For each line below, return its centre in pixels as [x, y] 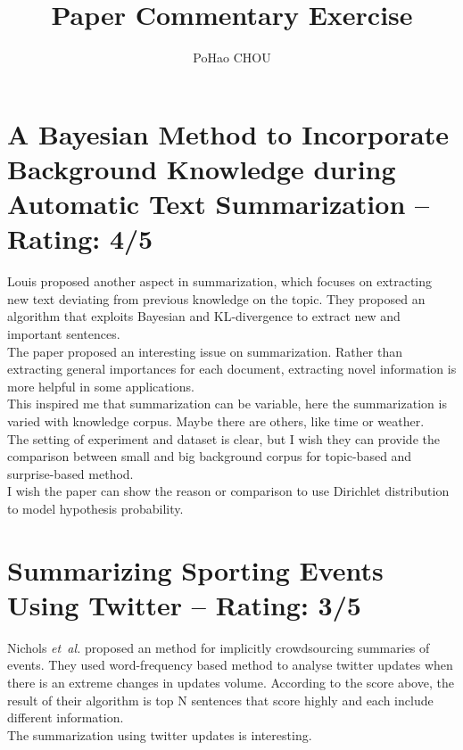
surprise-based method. [70, 473]
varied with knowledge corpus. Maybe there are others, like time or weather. [216, 420]
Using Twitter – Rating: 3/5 [184, 604]
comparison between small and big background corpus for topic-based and [210, 456]
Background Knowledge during [202, 168]
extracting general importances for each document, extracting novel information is [232, 369]
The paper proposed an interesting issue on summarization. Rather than [205, 351]
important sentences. [64, 334]
